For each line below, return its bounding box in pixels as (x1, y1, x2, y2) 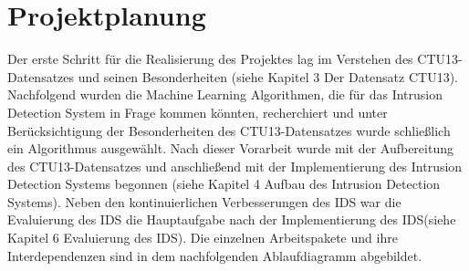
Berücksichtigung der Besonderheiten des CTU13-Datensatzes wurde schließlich (7, 120, 451, 140)
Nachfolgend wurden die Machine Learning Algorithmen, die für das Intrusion (7, 85, 443, 104)
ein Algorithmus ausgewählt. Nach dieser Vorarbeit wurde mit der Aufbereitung (7, 139, 453, 158)
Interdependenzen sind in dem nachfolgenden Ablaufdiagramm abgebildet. (7, 245, 422, 265)
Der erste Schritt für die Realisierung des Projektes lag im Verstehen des (7, 49, 413, 68)
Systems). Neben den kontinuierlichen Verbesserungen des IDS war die (7, 192, 401, 211)
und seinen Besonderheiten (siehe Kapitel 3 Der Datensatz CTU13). (78, 67, 458, 86)
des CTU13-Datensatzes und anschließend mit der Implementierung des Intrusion (7, 156, 463, 175)
